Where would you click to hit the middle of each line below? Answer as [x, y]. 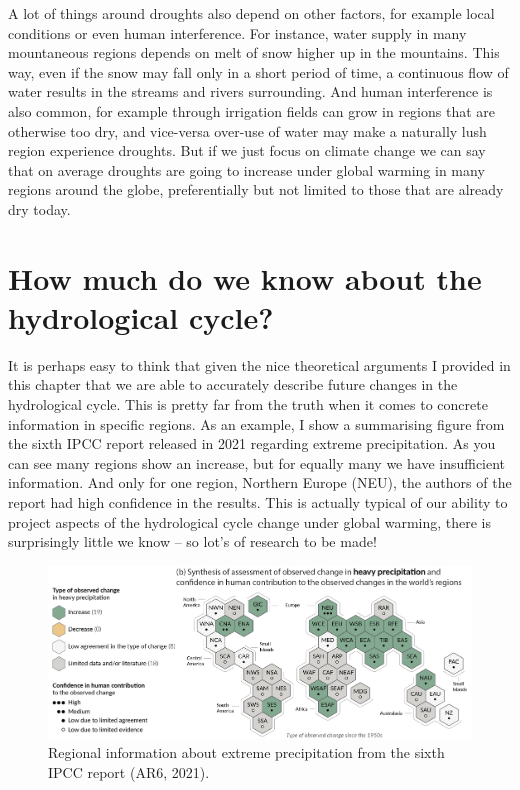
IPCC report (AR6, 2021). [129, 771]
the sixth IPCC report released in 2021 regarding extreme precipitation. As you [252, 443]
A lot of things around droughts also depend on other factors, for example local [251, 13]
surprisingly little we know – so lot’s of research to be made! [192, 541]
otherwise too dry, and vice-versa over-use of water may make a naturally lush [247, 130]
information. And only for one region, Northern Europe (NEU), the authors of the [260, 482]
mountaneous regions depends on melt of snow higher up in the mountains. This [254, 52]
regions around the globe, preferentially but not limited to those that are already [256, 189]
